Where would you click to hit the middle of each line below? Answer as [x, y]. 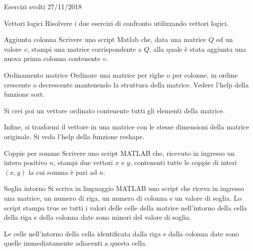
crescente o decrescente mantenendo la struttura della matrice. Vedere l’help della [126, 84]
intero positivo [26, 162]
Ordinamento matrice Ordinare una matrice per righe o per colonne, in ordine [121, 74]
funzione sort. [24, 94]
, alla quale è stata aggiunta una [198, 49]
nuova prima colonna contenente [52, 58]
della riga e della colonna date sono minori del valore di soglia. [98, 217]
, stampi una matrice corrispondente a [84, 49]
